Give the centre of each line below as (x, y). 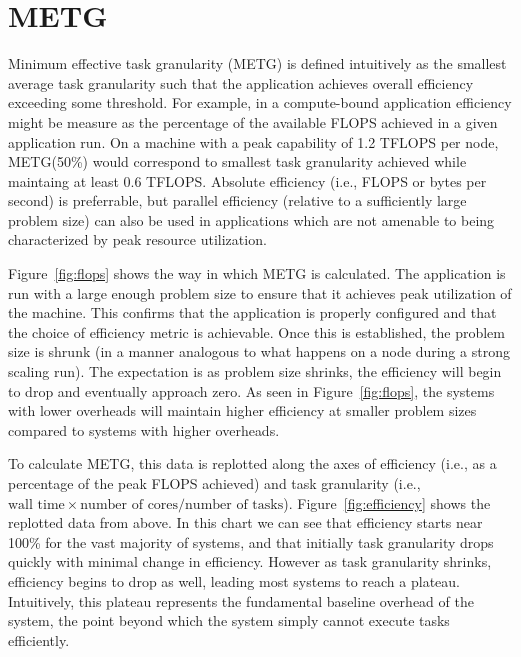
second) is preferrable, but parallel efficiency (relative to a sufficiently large (237, 200)
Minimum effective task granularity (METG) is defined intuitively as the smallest (257, 63)
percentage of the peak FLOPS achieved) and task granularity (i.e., (214, 483)
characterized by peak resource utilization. (137, 239)
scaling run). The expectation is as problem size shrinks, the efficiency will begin (255, 371)
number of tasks (234, 504)
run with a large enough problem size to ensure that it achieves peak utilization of (260, 292)
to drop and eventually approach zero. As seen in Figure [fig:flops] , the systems (251, 390)
